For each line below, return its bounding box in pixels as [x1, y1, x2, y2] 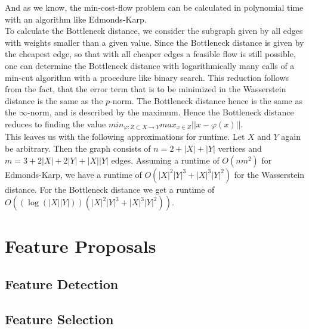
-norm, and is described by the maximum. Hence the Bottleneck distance [27, 106, 294, 118]
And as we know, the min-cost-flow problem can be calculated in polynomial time [5, 1, 304, 13]
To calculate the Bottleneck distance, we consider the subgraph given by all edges [5, 24, 303, 37]
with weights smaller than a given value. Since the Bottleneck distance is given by [5, 36, 304, 48]
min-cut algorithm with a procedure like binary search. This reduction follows [5, 71, 289, 83]
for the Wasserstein [234, 168, 305, 180]
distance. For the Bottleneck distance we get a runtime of [5, 183, 215, 195]
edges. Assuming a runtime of [111, 153, 220, 166]
